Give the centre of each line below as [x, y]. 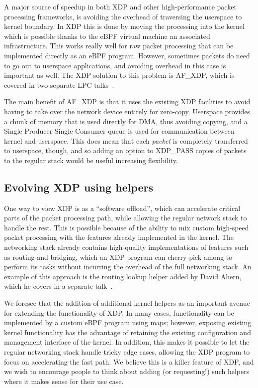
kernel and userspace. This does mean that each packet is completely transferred [126, 140]
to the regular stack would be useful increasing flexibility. [91, 160]
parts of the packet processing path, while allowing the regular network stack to [126, 218]
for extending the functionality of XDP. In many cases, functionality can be [119, 312]
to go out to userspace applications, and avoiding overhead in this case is [115, 65]
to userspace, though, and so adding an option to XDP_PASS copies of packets [125, 150]
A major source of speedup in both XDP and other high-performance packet [120, 6]
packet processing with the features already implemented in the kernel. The [119, 237]
